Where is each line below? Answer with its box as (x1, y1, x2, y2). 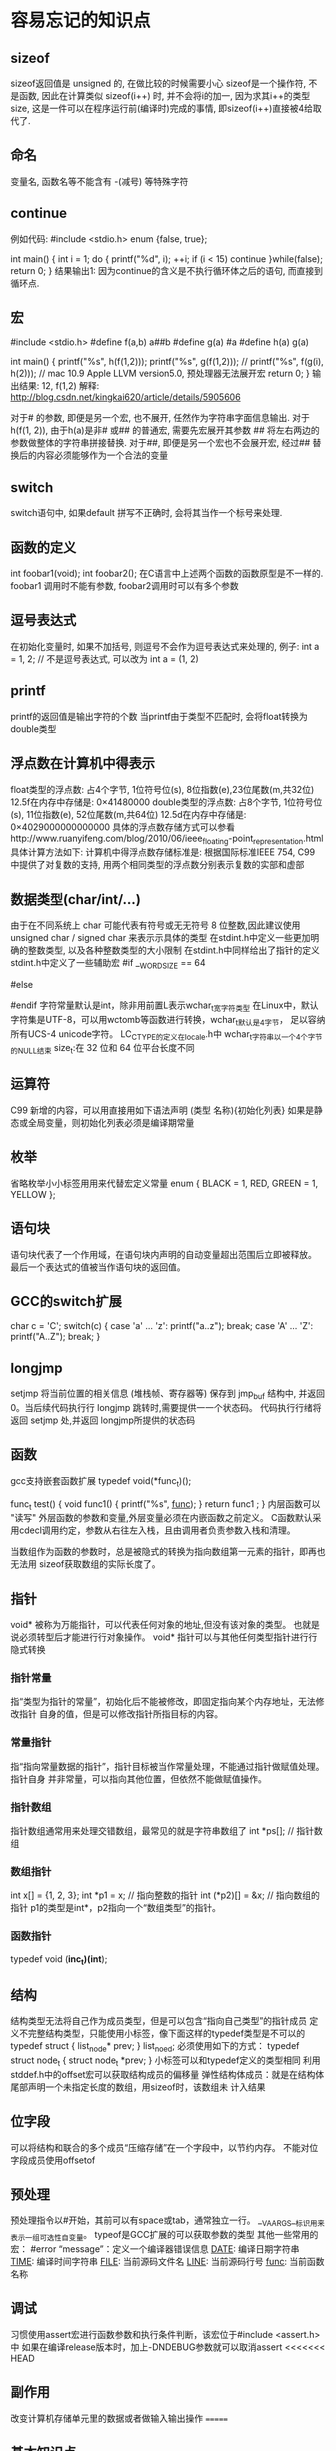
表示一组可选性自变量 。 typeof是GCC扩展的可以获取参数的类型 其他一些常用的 (10, 2229, 319, 2243)
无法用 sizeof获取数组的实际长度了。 (10, 1558, 161, 1570)
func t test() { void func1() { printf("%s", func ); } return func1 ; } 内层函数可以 (10, 1497, 321, 1512)
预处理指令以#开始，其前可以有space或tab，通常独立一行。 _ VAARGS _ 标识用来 (10, 2214, 325, 2229)
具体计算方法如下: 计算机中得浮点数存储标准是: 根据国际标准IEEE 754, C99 (10, 846, 316, 858)
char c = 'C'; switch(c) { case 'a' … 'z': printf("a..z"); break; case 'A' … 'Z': (10, 1320, 314, 1332)
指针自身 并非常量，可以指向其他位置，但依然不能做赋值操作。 (10, 1772, 267, 1785)
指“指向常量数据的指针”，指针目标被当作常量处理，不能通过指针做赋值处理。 (10, 1760, 325, 1772)
